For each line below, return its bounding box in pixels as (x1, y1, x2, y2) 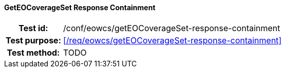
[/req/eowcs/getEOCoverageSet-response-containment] (63, 35, 282, 45)
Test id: (18, 22, 48, 33)
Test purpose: (6, 35, 61, 45)
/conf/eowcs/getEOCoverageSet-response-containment (63, 22, 280, 33)
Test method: (7, 47, 60, 58)
